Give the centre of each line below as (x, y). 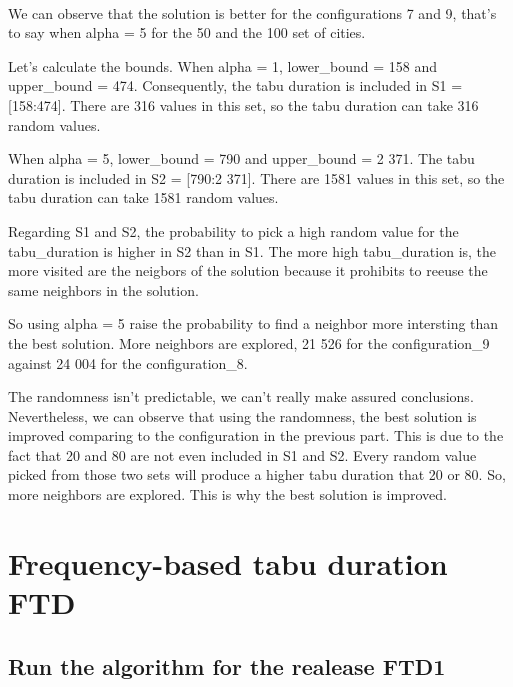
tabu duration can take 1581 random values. (143, 197)
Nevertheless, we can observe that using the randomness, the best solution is (242, 415)
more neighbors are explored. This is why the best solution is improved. (227, 494)
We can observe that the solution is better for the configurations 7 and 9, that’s (252, 12)
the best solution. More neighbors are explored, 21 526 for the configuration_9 (249, 342)
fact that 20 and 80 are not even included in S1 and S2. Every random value (242, 454)
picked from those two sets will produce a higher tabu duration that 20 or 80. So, (257, 474)
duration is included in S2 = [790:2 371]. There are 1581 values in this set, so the (256, 177)
